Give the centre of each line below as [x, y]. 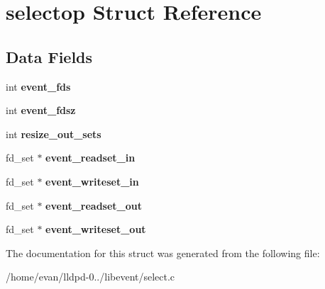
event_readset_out [94, 205]
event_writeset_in [92, 181]
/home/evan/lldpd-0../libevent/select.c [90, 277]
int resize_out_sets [54, 134]
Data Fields [49, 56]
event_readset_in [90, 158]
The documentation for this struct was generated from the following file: [163, 253]
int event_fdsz [41, 110]
